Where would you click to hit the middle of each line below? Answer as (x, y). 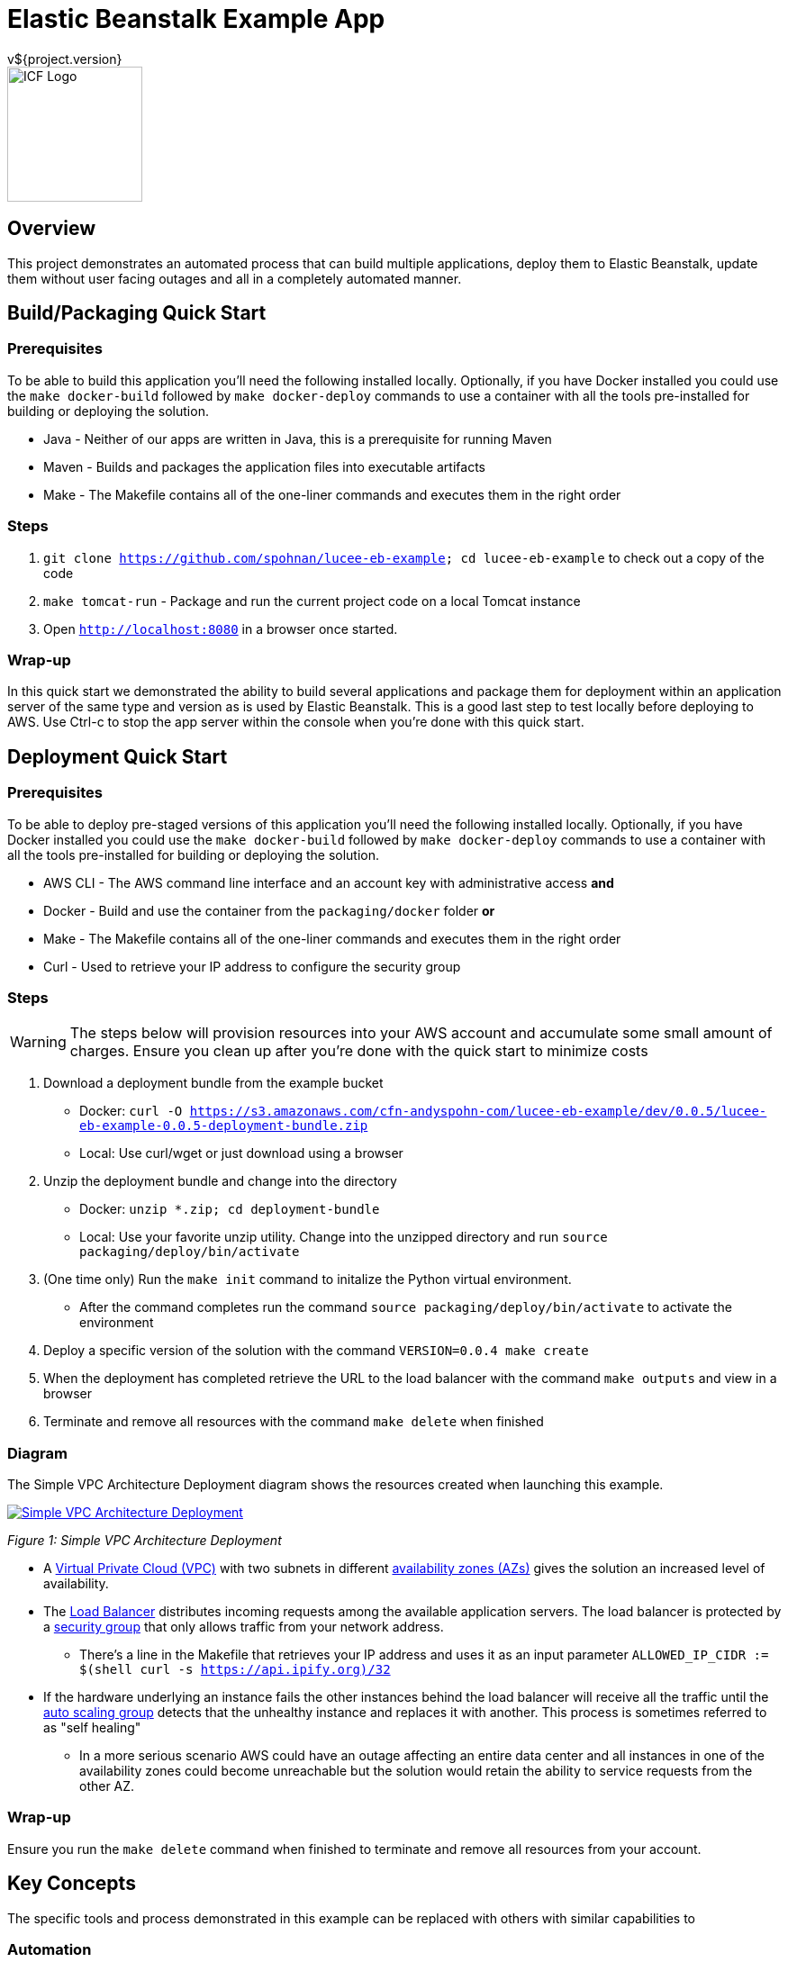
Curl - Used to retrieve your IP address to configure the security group (252, 966)
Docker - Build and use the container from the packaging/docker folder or (269, 910)
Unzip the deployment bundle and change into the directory (220, 1181)
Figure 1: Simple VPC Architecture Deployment (145, 1541)
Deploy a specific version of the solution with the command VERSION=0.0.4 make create (316, 1351)
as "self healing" (92, 1728)
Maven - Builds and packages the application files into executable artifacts (264, 466)
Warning (38, 1042)
